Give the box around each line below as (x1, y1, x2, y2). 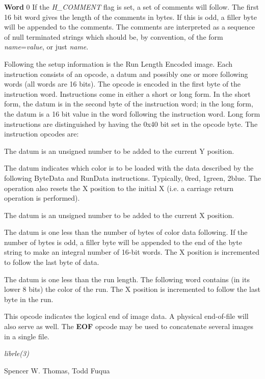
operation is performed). (4, 193, 80, 203)
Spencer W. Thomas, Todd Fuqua (4, 365, 110, 375)
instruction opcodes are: (4, 128, 79, 139)
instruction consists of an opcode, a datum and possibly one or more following (4, 68, 248, 79)
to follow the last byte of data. (4, 257, 99, 267)
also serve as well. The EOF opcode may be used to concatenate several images (4, 321, 254, 332)
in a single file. (4, 331, 49, 341)
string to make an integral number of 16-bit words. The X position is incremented (4, 247, 259, 257)
